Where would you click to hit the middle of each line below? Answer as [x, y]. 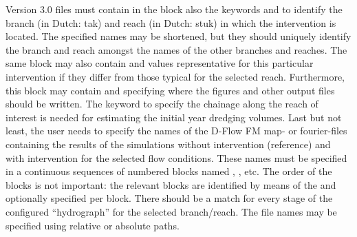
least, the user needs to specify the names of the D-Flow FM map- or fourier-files [176, 131]
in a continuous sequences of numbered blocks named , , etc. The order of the [169, 171]
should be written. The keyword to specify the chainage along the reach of [162, 104]
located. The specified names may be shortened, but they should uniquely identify [178, 36]
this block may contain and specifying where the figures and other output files [170, 90]
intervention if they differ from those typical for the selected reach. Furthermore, [175, 76]
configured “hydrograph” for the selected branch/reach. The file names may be [171, 211]
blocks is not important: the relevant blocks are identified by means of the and [171, 184]
